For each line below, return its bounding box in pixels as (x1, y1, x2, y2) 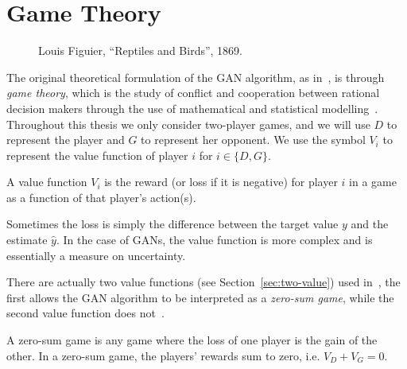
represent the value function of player (6, 146, 188, 163)
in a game (349, 173, 397, 190)
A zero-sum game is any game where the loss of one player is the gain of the (6, 332, 378, 348)
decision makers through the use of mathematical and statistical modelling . (6, 99, 378, 116)
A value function (6, 173, 87, 190)
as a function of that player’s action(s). (6, 188, 196, 205)
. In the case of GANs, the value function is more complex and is (56, 231, 373, 248)
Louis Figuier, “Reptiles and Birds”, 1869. (38, 42, 242, 59)
